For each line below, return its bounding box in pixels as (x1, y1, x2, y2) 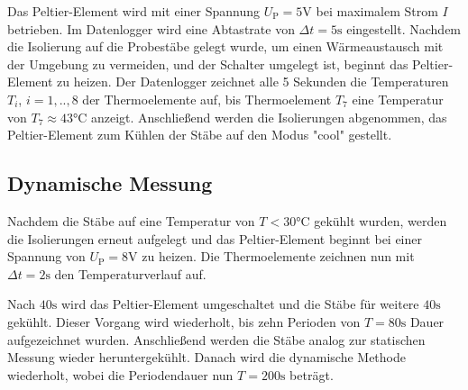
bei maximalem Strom (316, 2, 438, 20)
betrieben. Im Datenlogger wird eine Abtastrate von (7, 19, 295, 38)
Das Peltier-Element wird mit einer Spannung (7, 2, 261, 20)
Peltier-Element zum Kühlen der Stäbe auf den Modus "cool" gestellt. (7, 125, 392, 144)
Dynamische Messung (7, 169, 213, 197)
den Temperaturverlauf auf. (54, 264, 206, 283)
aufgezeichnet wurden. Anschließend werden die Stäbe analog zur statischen (7, 330, 426, 349)
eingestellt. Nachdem (346, 19, 462, 38)
